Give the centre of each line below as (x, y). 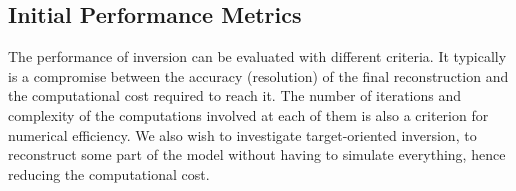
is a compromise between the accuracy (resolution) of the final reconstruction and (258, 75)
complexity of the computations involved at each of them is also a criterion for (248, 114)
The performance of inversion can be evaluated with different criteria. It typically (257, 56)
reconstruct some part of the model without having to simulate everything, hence (257, 154)
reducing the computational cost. (109, 173)
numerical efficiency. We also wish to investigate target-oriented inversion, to (242, 134)
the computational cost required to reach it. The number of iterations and (235, 95)
